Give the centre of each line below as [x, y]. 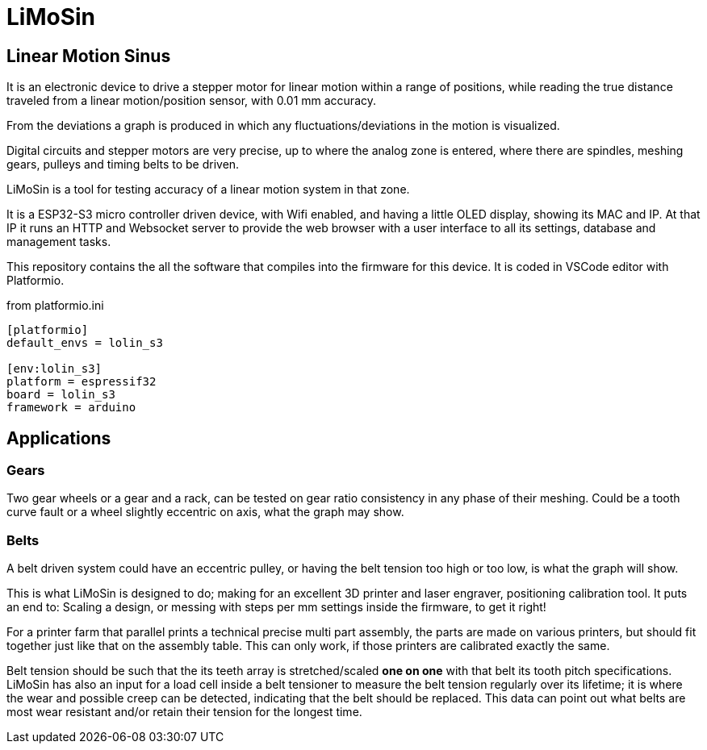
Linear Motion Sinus [89, 56]
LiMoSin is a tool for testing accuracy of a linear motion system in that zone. [208, 190]
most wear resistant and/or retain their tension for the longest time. [184, 712]
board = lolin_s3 [61, 395]
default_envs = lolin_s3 [85, 343]
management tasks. [59, 242]
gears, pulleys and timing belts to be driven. [123, 165]
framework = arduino [71, 408]
